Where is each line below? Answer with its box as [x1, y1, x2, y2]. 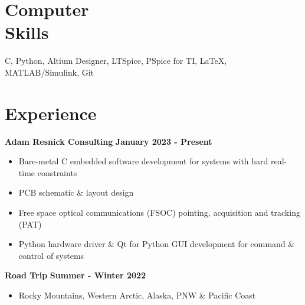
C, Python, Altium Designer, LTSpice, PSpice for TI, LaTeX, [5, 54, 227, 67]
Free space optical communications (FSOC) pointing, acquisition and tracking [18, 206, 300, 218]
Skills [5, 20, 49, 44]
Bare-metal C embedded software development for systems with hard [18, 155, 268, 167]
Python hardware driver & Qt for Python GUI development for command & [18, 238, 295, 250]
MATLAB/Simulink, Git [5, 66, 94, 78]
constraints [37, 166, 77, 179]
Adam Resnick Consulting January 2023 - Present [5, 135, 212, 147]
